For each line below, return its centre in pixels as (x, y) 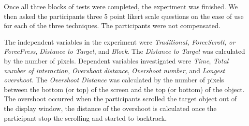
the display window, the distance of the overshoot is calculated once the (110, 108)
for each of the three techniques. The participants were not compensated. (112, 25)
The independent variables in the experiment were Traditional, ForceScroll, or (120, 41)
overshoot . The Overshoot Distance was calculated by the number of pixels (114, 80)
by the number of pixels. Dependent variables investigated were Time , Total (116, 60)
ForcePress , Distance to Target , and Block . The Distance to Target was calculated (124, 51)
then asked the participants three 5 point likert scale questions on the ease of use (124, 16)
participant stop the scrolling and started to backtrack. (85, 118)
